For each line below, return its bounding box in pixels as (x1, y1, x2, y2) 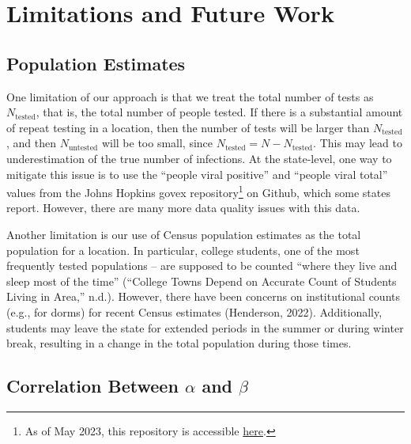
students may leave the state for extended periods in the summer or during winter (6, 319, 404, 336)
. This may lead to (313, 135, 402, 151)
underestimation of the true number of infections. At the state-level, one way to (6, 150, 392, 166)
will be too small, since (101, 135, 213, 151)
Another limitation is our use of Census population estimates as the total (6, 226, 361, 242)
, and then (6, 135, 57, 151)
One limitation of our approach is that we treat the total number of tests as (6, 88, 374, 104)
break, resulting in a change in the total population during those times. (6, 335, 352, 351)
